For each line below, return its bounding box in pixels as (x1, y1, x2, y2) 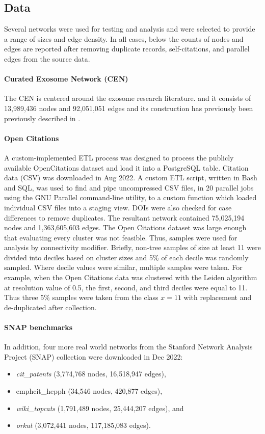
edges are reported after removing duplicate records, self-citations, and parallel (4, 43, 250, 54)
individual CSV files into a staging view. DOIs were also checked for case (4, 202, 232, 212)
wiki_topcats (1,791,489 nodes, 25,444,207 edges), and (16, 402, 184, 413)
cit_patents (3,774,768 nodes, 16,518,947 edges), (16, 368, 166, 379)
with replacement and (183, 292, 252, 303)
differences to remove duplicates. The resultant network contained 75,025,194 (4, 212, 245, 223)
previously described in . (4, 113, 81, 123)
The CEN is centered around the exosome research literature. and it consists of (4, 93, 251, 103)
